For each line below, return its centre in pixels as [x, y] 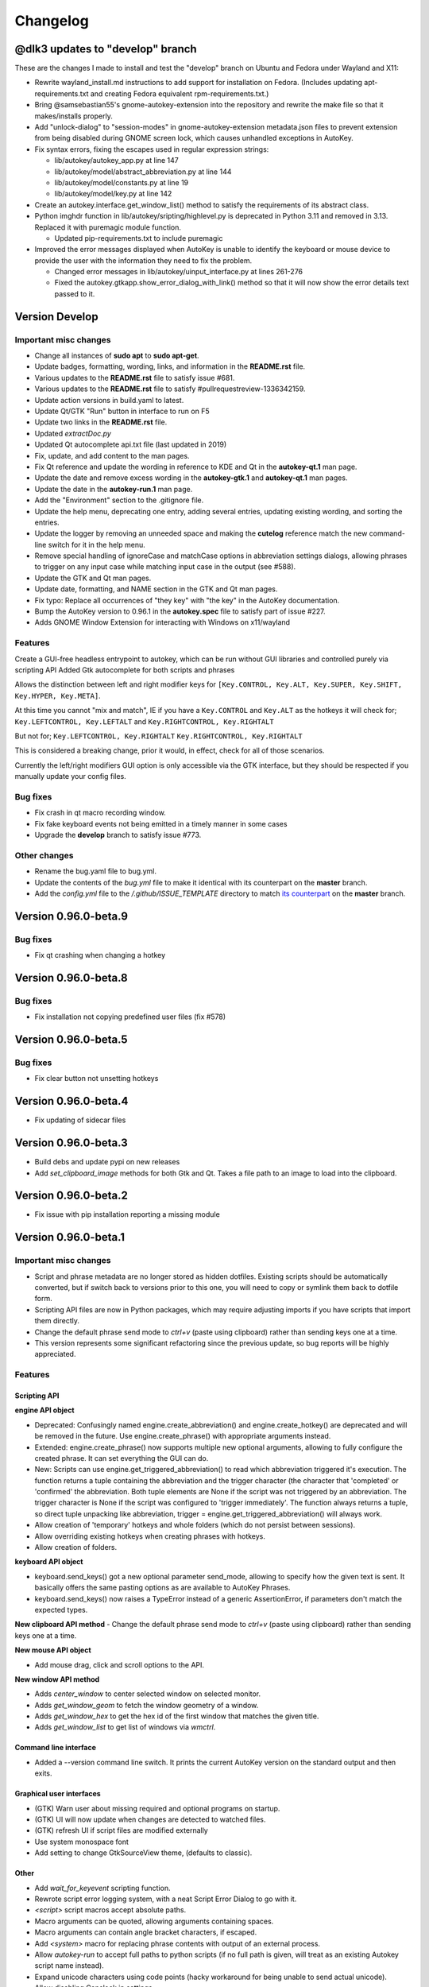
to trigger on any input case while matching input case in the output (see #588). [165, 567]
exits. [43, 1773]
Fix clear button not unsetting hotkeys [97, 1079]
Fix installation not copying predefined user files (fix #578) [130, 1017]
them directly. [57, 1321]
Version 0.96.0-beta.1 [70, 1237]
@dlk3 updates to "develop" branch [106, 49]
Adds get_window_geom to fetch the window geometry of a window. [147, 1705]
